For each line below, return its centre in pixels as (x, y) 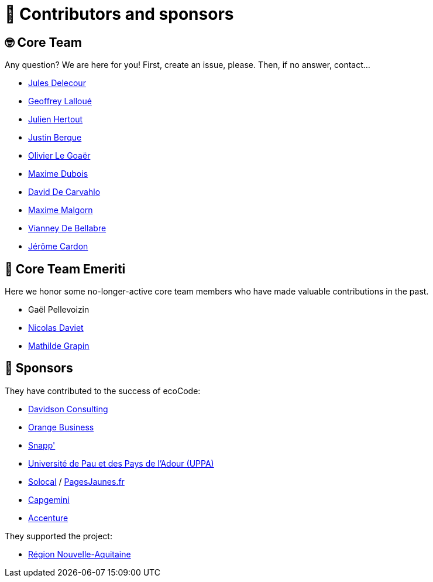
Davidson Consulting (68, 409)
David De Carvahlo (64, 192)
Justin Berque (55, 138)
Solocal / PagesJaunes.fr (76, 481)
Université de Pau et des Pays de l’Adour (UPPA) (121, 463)
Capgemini (49, 499)
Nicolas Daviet (56, 328)
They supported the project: (59, 536)
